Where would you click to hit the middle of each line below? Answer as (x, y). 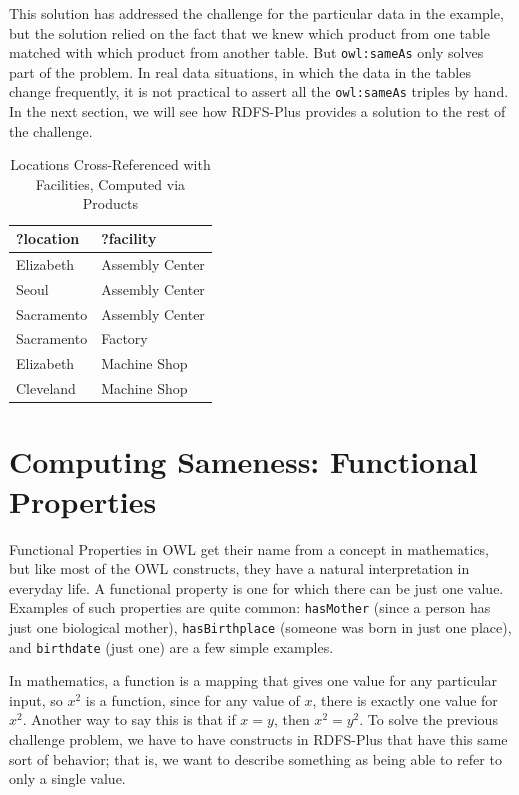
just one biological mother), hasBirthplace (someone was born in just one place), (260, 626)
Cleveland (46, 388)
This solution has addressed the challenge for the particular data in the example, (256, 13)
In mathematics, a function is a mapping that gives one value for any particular (253, 680)
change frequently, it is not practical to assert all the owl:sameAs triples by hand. (259, 91)
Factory (124, 338)
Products (110, 203)
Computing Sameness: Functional (243, 461)
